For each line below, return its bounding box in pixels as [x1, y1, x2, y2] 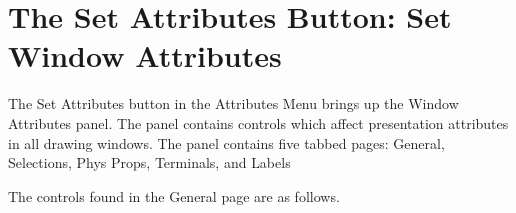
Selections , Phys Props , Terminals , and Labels [8, 152, 291, 173]
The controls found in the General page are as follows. [8, 185, 340, 206]
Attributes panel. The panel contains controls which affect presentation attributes [8, 112, 509, 133]
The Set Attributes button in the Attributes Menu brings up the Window [8, 93, 459, 114]
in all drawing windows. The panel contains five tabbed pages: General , [8, 132, 445, 153]
